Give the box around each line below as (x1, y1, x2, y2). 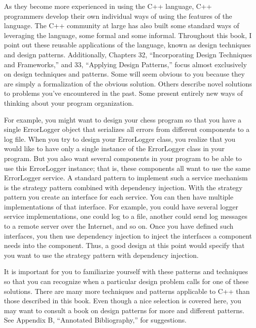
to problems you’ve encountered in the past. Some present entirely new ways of (4, 88, 243, 98)
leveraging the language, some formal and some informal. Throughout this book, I (4, 30, 252, 40)
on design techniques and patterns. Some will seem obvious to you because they (4, 69, 245, 79)
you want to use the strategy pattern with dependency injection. (4, 249, 199, 260)
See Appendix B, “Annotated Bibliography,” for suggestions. (4, 315, 187, 325)
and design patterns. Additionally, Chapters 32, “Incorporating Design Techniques (4, 49, 252, 59)
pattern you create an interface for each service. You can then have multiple (4, 192, 233, 202)
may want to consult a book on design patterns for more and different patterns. (4, 305, 245, 315)
